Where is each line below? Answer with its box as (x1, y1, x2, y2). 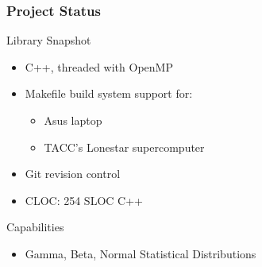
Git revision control (25, 165, 121, 182)
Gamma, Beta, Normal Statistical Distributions (25, 245, 256, 261)
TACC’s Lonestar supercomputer (44, 138, 205, 155)
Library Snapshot (6, 32, 91, 48)
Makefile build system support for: (25, 85, 193, 102)
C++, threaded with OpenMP (25, 58, 173, 75)
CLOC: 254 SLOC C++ (25, 192, 143, 208)
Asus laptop (44, 112, 102, 128)
